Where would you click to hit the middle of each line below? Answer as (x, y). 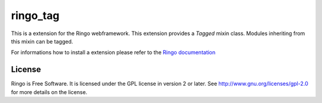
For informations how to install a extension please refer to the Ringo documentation (113, 52)
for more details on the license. (49, 92)
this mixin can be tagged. (42, 41)
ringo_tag (35, 15)
